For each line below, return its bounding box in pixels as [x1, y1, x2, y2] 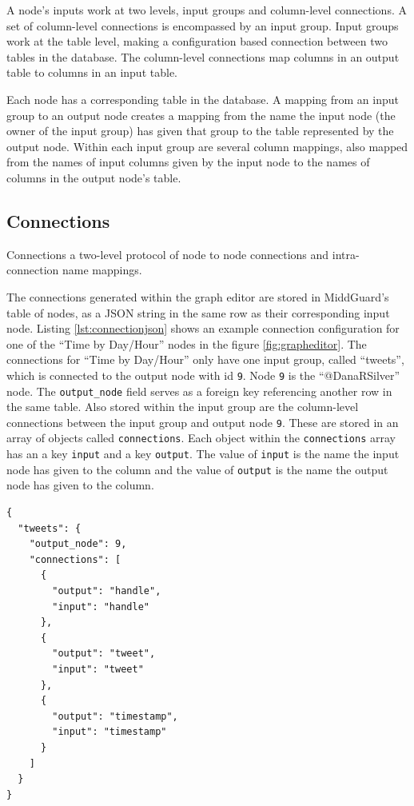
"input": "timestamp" [52, 726, 167, 738]
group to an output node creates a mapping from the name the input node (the [6, 106, 396, 123]
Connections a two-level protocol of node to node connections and [6, 245, 329, 262]
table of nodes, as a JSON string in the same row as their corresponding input [6, 304, 390, 321]
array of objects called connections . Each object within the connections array [6, 429, 396, 446]
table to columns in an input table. [6, 64, 177, 81]
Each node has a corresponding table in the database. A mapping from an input [6, 90, 399, 107]
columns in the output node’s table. [6, 169, 181, 186]
